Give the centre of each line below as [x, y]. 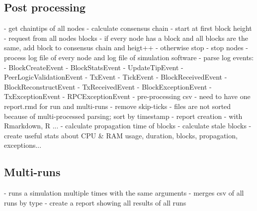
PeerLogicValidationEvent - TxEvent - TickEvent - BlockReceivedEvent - [116, 77]
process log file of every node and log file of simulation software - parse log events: [129, 57]
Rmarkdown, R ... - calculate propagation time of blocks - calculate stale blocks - [128, 126]
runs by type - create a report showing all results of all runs [95, 202]
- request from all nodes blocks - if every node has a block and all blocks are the [126, 38]
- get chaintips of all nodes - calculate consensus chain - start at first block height [128, 28]
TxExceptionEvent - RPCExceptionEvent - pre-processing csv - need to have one [127, 96]
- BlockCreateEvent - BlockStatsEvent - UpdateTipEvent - [94, 67]
